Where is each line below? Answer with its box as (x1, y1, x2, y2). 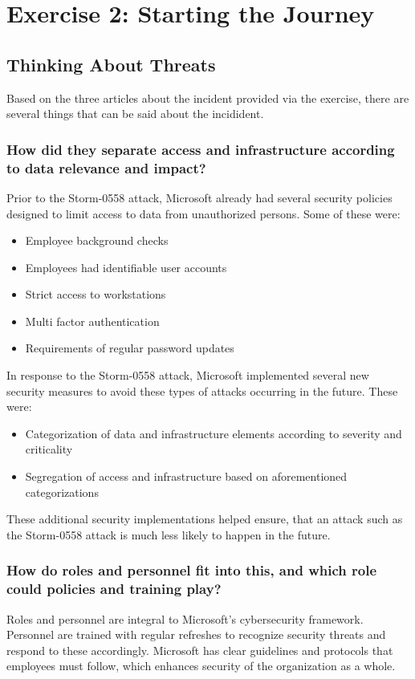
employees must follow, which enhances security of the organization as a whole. (6, 657, 396, 674)
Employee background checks (25, 232, 169, 249)
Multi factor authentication (25, 312, 160, 329)
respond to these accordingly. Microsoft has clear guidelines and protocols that (6, 641, 393, 658)
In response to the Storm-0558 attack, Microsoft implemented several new (6, 367, 369, 384)
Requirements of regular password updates (25, 339, 234, 356)
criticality (25, 441, 73, 457)
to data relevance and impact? (6, 157, 206, 177)
